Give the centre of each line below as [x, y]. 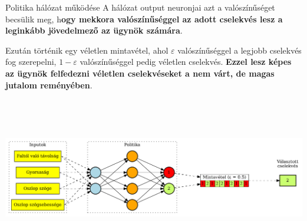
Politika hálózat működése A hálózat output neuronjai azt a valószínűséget [140, 7]
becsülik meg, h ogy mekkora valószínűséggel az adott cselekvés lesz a [144, 19]
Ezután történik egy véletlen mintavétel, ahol [87, 50]
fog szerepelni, [31, 62]
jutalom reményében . [49, 85]
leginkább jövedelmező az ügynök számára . [94, 30]
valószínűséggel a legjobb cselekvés [240, 50]
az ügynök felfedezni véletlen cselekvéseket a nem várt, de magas [140, 73]
